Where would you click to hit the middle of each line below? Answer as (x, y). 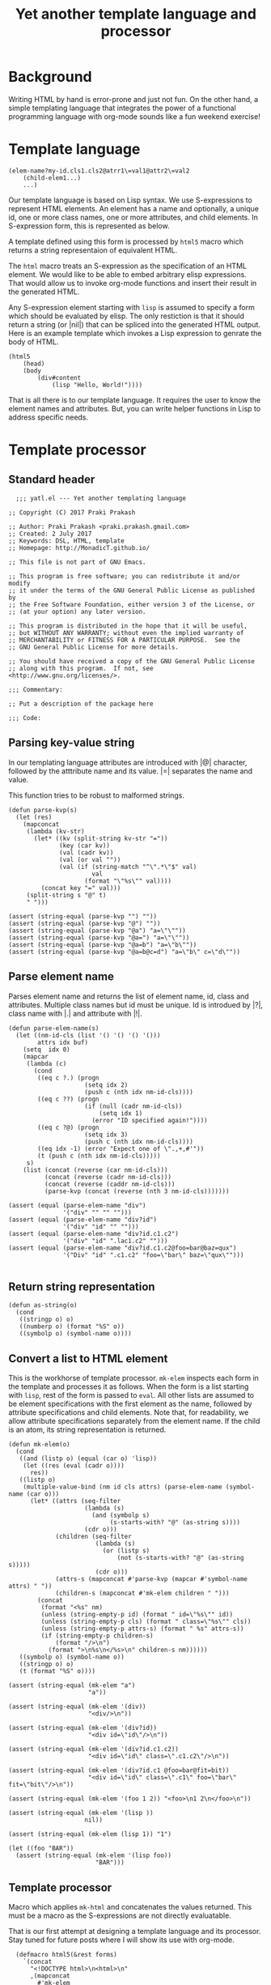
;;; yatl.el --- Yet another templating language (101, 498)
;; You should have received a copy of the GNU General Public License (131, 661)
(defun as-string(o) (43, 1306)
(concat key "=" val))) (81, 888)
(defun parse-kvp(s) (43, 810)
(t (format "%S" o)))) (57, 1672)
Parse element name (61, 977)
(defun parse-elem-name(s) (54, 1028)
